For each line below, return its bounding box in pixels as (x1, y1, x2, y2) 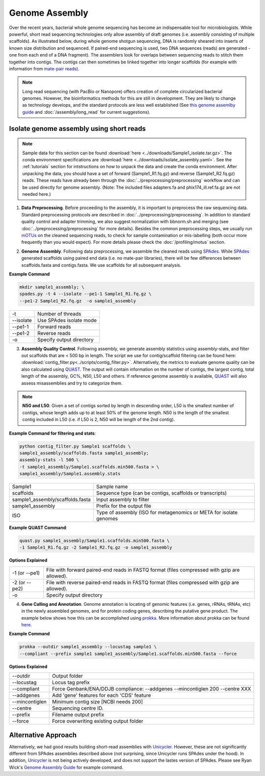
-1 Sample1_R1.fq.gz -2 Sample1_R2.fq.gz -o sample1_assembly (19, 545, 172, 550)
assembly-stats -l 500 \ (19, 457, 79, 463)
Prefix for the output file (96, 503, 152, 509)
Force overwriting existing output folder (52, 718, 143, 725)
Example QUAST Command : (9, 525, 67, 531)
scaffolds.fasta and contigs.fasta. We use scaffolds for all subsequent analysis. (21, 262, 182, 268)
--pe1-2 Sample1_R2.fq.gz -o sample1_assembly (19, 298, 136, 303)
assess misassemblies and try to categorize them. (21, 380, 123, 386)
